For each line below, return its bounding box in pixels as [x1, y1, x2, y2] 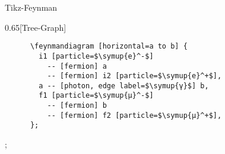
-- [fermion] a [47, 62, 107, 70]
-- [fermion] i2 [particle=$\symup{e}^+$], [47, 72, 222, 81]
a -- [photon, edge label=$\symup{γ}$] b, [39, 81, 209, 90]
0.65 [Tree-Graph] [5, 21, 66, 33]
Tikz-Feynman [5, 1, 58, 13]
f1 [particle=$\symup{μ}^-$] [39, 91, 154, 100]
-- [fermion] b [47, 101, 107, 110]
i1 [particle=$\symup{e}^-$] [39, 52, 154, 60]
